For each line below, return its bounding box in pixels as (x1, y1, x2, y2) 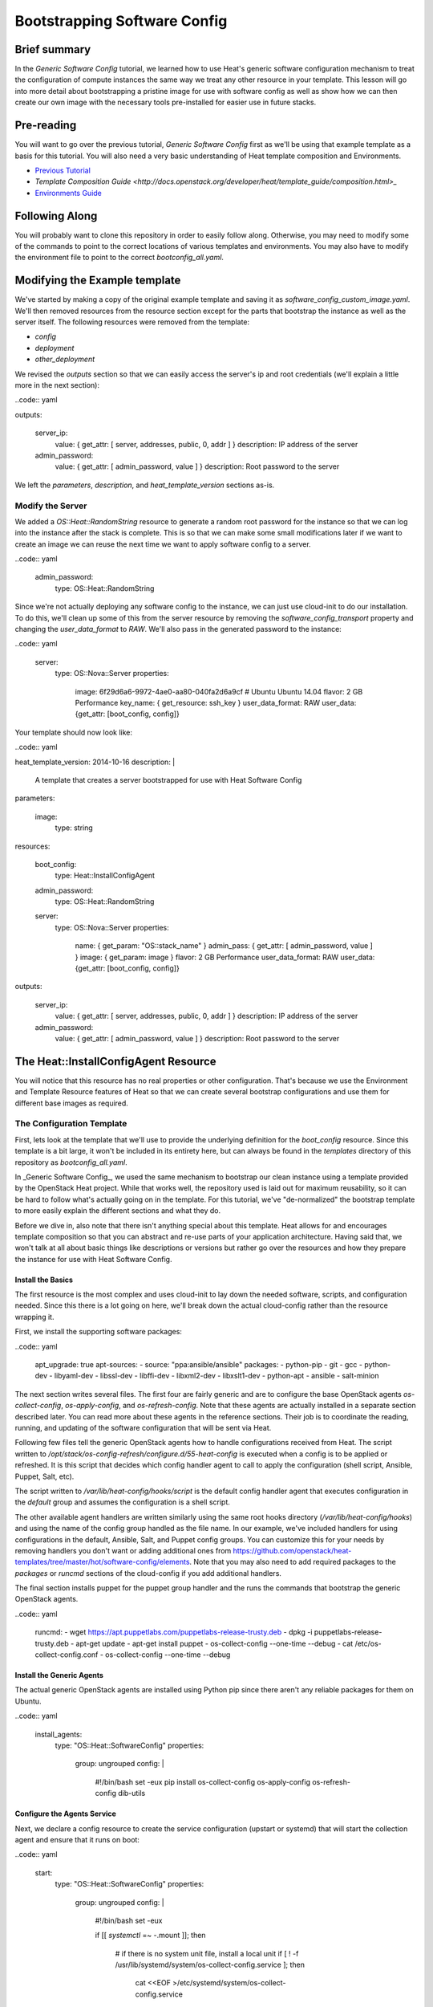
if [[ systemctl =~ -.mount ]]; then (95, 1931, 206, 1940)
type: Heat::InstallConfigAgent (55, 871, 156, 881)
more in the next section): (14, 381, 100, 390)
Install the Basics (14, 1275, 74, 1284)
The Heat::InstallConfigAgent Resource (14, 1054, 216, 1068)
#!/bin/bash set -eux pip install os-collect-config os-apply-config (95, 1777, 311, 1786)
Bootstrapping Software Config (14, 12, 228, 30)
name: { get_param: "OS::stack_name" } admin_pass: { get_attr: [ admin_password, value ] (75, 941, 373, 951)
